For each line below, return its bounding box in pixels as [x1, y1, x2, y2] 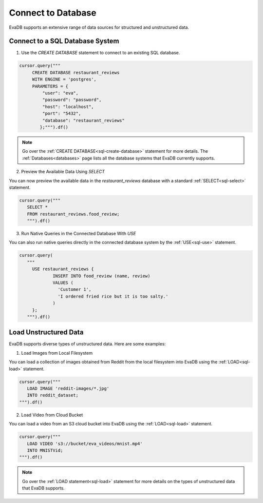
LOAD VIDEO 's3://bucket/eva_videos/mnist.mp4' [27, 441, 143, 446]
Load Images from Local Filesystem [21, 350, 93, 356]
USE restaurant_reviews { [32, 266, 94, 272]
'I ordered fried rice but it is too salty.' [57, 293, 169, 299]
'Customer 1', [57, 287, 92, 292]
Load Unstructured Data [9, 328, 84, 337]
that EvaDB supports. [22, 485, 65, 491]
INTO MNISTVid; [27, 447, 63, 453]
